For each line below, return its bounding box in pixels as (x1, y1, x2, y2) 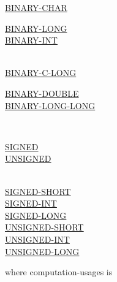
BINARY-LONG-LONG (5, 99, 96, 112)
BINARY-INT (5, 34, 58, 47)
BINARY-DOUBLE (5, 86, 79, 99)
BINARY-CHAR (5, 1, 67, 13)
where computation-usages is (5, 265, 113, 278)
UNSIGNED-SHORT (5, 221, 84, 234)
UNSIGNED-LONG (5, 245, 80, 257)
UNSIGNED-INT (5, 232, 70, 245)
